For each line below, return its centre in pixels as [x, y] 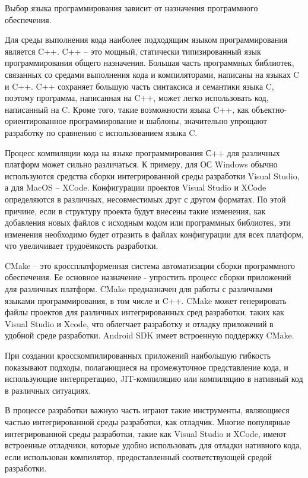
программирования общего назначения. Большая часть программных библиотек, [150, 63]
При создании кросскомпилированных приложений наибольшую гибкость [138, 355]
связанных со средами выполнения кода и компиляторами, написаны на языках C [152, 74]
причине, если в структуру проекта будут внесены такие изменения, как [135, 210]
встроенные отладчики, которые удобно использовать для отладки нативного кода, [153, 445]
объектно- [269, 109]
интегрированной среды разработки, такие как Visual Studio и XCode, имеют [146, 433]
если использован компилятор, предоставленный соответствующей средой [139, 456]
